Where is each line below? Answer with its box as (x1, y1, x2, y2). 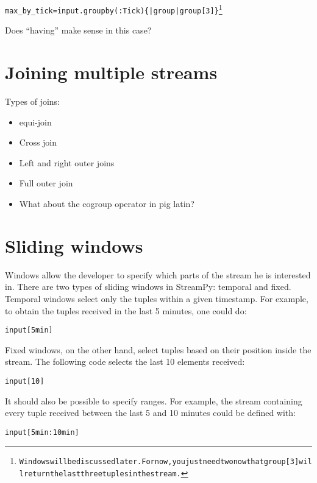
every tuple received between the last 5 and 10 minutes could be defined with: (5, 406, 296, 419)
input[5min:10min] (5, 428, 79, 437)
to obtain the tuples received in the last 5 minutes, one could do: (5, 304, 247, 317)
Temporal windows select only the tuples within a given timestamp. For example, (5, 292, 308, 305)
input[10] (5, 376, 45, 386)
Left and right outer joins (19, 156, 115, 169)
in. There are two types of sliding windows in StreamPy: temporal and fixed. (5, 280, 291, 293)
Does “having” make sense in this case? (5, 24, 152, 37)
